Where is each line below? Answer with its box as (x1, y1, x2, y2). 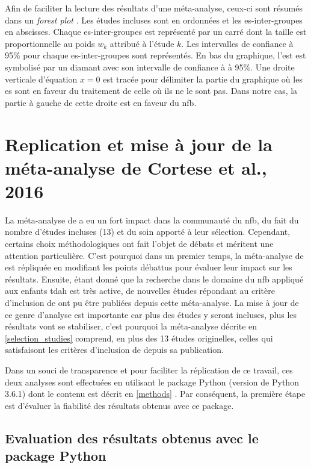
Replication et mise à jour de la (5, 131, 273, 156)
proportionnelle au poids (5, 37, 95, 49)
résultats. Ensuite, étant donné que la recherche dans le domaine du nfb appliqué (5, 272, 304, 285)
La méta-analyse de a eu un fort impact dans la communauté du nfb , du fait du (5, 213, 299, 226)
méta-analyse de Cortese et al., (5, 155, 267, 179)
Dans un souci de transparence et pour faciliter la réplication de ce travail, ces (5, 363, 293, 376)
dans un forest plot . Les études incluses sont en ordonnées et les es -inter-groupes (5, 13, 303, 26)
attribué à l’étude (109, 37, 174, 49)
